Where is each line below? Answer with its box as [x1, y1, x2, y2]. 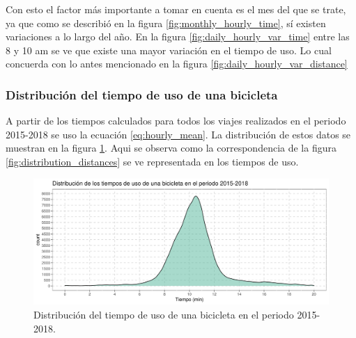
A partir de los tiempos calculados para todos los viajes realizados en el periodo [6, 113, 346, 128]
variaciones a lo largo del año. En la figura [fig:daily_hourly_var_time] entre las [6, 29, 350, 44]
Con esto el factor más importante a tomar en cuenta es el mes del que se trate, [6, 2, 346, 16]
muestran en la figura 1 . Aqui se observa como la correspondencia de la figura [6, 140, 336, 155]
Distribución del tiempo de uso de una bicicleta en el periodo [33, 307, 294, 321]
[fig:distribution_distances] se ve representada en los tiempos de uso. [6, 154, 299, 168]
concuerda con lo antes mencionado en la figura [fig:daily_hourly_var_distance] [6, 56, 348, 71]
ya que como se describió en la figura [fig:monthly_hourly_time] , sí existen [6, 15, 326, 30]
